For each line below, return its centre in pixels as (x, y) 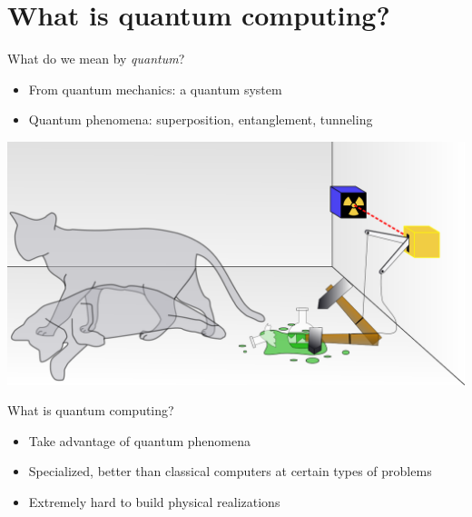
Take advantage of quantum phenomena (140, 440)
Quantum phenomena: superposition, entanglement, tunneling (201, 119)
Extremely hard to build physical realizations (154, 502)
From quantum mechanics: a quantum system (155, 89)
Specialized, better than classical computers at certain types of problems (230, 471)
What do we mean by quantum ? (96, 59)
